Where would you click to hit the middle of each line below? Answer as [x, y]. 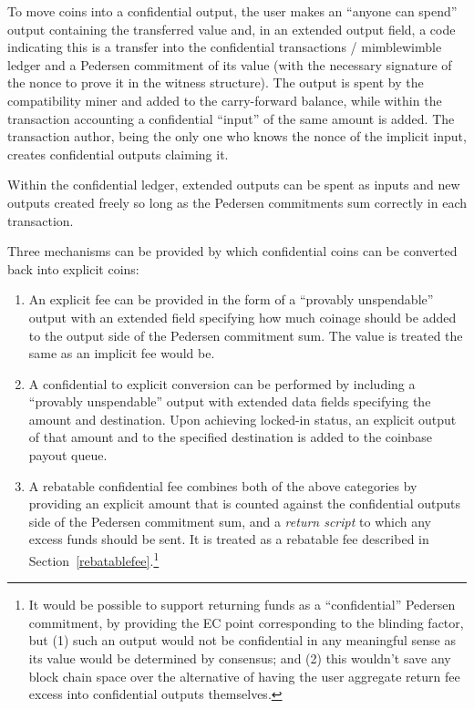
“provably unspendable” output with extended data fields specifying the [230, 401]
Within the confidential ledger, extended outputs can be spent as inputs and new [234, 185]
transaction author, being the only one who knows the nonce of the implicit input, [237, 136]
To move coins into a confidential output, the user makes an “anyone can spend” [232, 11]
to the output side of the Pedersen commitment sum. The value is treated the [246, 335]
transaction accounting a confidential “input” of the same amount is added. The [231, 118]
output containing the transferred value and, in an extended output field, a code [232, 29]
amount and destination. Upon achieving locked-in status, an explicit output [242, 419]
